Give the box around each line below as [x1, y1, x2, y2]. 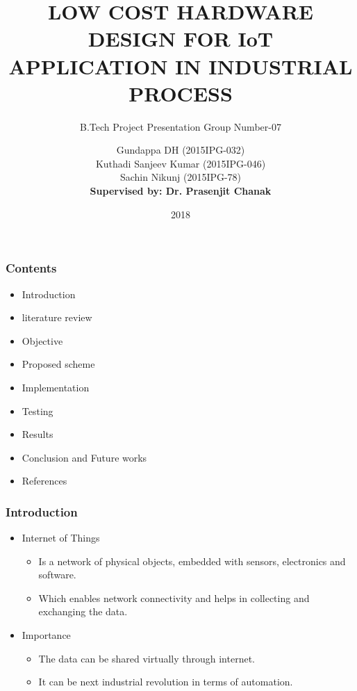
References [22, 473, 67, 488]
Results [22, 427, 53, 441]
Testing [22, 403, 53, 418]
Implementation [22, 380, 90, 394]
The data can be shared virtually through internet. [38, 651, 255, 665]
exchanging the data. [38, 604, 128, 619]
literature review [22, 310, 92, 325]
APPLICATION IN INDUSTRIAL [8, 51, 353, 80]
